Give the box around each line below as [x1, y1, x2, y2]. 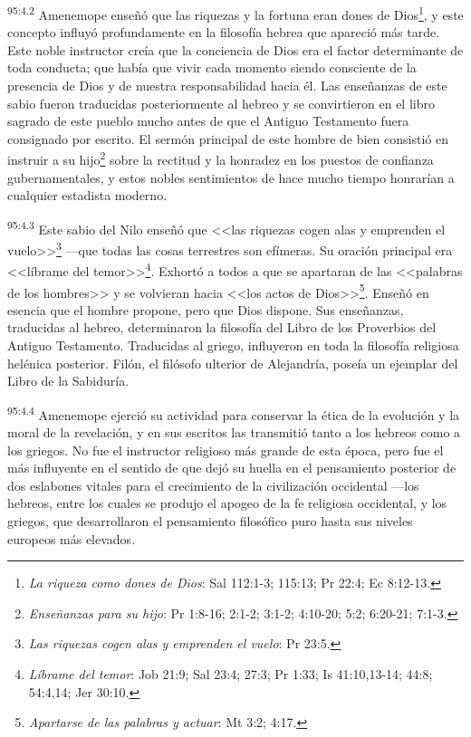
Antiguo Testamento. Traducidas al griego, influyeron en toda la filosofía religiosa [7, 336, 459, 355]
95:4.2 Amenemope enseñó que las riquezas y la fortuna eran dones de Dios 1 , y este [7, 3, 464, 24]
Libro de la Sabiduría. [7, 371, 130, 390]
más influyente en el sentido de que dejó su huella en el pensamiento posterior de [7, 458, 457, 477]
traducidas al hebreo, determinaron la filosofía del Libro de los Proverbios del [7, 318, 437, 337]
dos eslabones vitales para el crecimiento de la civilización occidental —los [7, 475, 419, 494]
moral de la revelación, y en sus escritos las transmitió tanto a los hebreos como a [7, 423, 461, 442]
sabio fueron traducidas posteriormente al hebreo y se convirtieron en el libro [7, 93, 435, 112]
